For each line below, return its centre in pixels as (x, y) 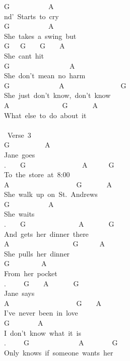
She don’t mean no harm (45, 75)
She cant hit (24, 55)
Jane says (19, 293)
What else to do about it (45, 115)
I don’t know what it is (43, 332)
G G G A (35, 46)
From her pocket (31, 273)
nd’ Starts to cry (31, 16)
